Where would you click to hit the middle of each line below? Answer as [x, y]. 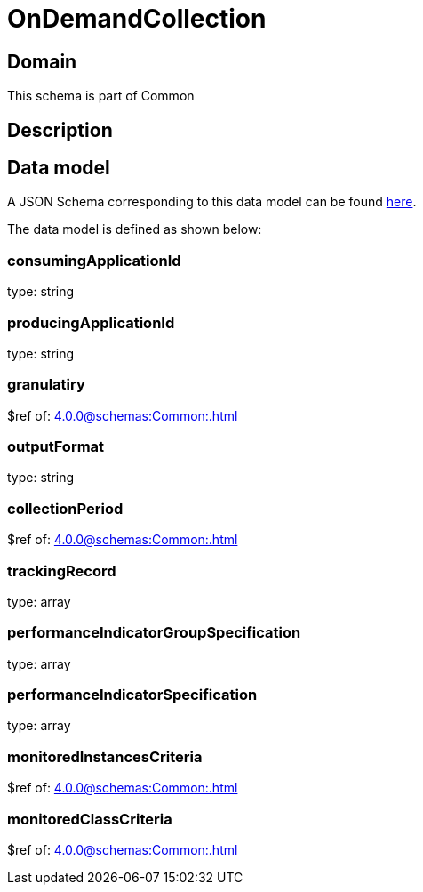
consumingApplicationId [94, 260]
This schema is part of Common [101, 96]
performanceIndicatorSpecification [132, 695]
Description [60, 130]
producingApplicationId [91, 322]
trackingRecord [62, 571]
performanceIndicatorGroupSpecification [154, 633]
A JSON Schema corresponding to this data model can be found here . [212, 202]
